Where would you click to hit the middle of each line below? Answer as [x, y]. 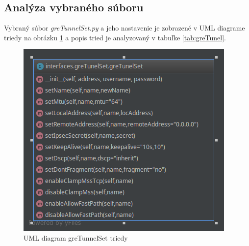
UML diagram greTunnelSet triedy [76, 237]
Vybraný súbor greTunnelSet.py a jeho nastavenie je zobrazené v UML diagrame [124, 28]
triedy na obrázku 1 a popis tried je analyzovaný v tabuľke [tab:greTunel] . [115, 37]
